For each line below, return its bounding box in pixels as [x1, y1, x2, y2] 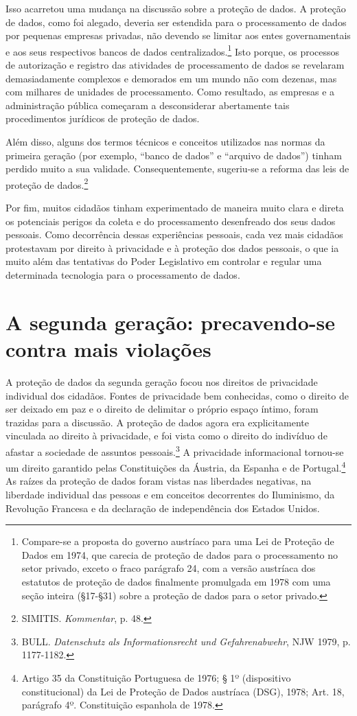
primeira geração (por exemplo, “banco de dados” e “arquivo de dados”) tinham [5, 148, 342, 162]
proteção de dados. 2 [5, 175, 89, 192]
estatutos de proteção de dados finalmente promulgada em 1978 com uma [21, 574, 331, 588]
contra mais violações [5, 334, 211, 362]
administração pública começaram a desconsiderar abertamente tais [5, 97, 290, 112]
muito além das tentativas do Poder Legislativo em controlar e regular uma [5, 254, 322, 268]
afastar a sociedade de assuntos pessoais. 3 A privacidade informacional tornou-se [5, 442, 344, 459]
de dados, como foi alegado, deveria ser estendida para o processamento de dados [5, 14, 347, 29]
